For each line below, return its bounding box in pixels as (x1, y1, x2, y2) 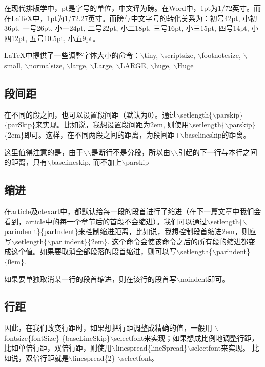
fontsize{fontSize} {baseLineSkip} (4, 332, 110, 343)
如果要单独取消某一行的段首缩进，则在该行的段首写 (4, 273, 176, 284)
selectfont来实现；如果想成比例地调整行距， (114, 332, 259, 343)
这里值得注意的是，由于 (4, 146, 83, 157)
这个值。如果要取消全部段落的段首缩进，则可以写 (11, 246, 176, 257)
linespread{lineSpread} (115, 342, 188, 353)
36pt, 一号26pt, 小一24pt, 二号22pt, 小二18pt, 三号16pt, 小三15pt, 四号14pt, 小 (4, 23, 259, 33)
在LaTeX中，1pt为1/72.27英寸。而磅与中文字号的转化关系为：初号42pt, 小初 (4, 12, 257, 23)
